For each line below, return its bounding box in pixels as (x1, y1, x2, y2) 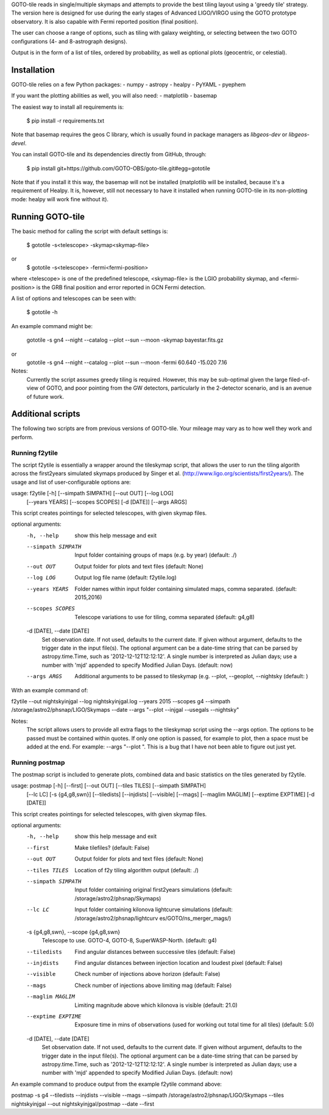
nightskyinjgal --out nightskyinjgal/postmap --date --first (11, 1100, 155, 1107)
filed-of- (288, 376, 310, 383)
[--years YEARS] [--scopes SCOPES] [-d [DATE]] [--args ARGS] (26, 498, 187, 506)
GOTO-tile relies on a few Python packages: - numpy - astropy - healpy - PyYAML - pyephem (11, 81, 246, 88)
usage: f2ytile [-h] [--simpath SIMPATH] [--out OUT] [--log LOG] (11, 490, 174, 497)
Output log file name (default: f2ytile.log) (74, 574, 177, 581)
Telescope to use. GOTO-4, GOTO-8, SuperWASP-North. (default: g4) (41, 937, 218, 944)
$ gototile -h (26, 309, 58, 316)
